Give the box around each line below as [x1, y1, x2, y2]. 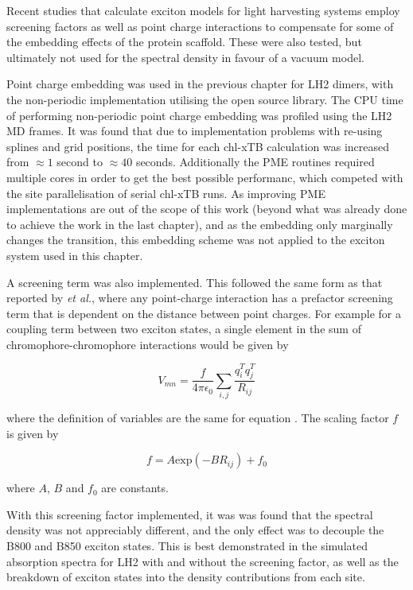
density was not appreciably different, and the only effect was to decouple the [6, 522, 384, 538]
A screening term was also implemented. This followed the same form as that [6, 274, 383, 290]
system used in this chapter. [6, 246, 143, 263]
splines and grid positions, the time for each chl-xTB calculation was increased [6, 138, 390, 154]
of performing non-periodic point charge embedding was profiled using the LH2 [6, 107, 392, 123]
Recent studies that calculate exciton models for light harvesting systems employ [6, 2, 400, 18]
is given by [6, 425, 59, 441]
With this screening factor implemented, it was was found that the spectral [6, 506, 373, 522]
